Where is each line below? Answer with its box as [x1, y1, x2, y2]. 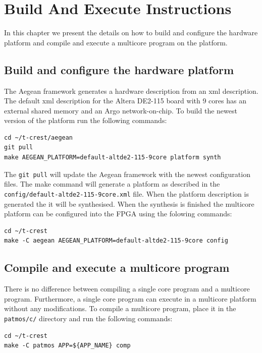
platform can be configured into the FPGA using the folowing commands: [4, 208, 232, 219]
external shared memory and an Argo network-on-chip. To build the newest [4, 105, 237, 115]
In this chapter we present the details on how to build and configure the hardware [4, 27, 258, 38]
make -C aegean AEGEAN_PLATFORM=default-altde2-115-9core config [4, 237, 228, 245]
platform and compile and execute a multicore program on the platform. [4, 37, 228, 47]
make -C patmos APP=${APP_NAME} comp [4, 342, 131, 349]
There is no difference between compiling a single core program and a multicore [4, 283, 250, 294]
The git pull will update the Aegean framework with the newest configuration [4, 168, 250, 179]
